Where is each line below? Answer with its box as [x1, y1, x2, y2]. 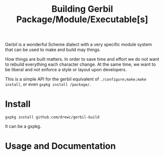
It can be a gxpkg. [5, 124, 42, 130]
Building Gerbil [51, 3, 114, 15]
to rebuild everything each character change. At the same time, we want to [5, 61, 156, 67]
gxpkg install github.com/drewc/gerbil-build [5, 115, 99, 120]
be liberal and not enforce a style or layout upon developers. [5, 67, 127, 73]
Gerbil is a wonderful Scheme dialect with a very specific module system [5, 42, 152, 48]
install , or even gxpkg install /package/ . [5, 81, 92, 87]
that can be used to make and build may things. [5, 47, 101, 52]
